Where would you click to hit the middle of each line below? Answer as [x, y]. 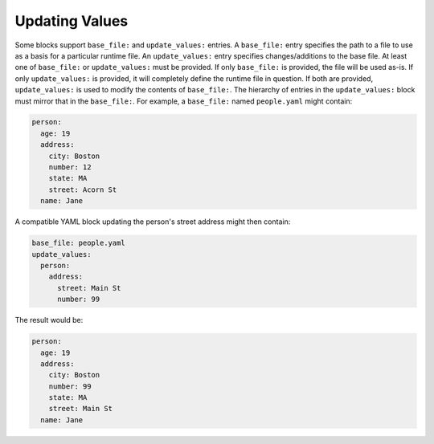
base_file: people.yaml [79, 243]
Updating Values [72, 21]
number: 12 [70, 167]
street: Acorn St [83, 189]
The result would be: [49, 320]
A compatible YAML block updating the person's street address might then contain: [153, 222]
